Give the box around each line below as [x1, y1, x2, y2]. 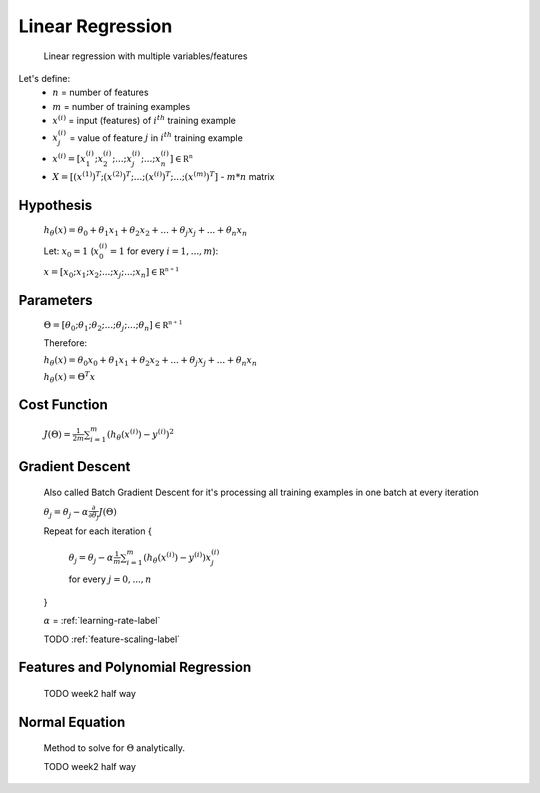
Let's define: [18, 72, 70, 84]
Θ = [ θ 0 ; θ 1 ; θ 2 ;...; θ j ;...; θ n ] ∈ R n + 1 [43, 318, 183, 333]
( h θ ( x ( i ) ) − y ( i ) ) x [143, 550, 212, 565]
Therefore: [43, 336, 88, 349]
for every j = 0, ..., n [68, 573, 152, 585]
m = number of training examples [52, 100, 191, 112]
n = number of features [52, 86, 149, 99]
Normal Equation [18, 713, 126, 730]
